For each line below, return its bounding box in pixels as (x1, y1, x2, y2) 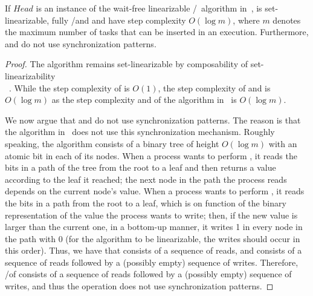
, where (233, 13, 260, 26)
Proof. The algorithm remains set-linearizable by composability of (5, 58, 248, 70)
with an (268, 137, 297, 150)
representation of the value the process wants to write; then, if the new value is (5, 208, 298, 221)
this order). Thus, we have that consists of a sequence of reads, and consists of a (5, 244, 302, 257)
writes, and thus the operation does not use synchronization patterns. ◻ (5, 280, 274, 292)
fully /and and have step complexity (51, 13, 186, 26)
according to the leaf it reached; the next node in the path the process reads (5, 173, 287, 185)
